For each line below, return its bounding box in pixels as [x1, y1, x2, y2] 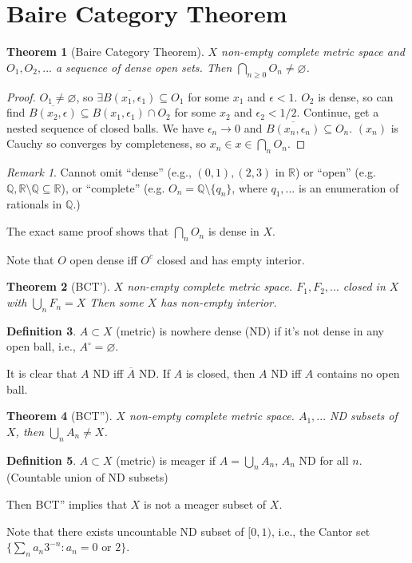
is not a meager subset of [144, 496, 267, 513]
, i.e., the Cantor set [271, 522, 370, 539]
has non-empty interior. [160, 294, 277, 311]
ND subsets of [330, 407, 398, 424]
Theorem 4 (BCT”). [6, 407, 113, 424]
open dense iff [69, 251, 137, 268]
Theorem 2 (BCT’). [6, 278, 110, 295]
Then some [89, 294, 144, 311]
